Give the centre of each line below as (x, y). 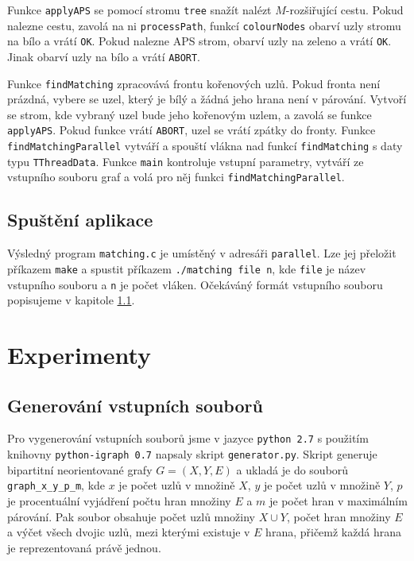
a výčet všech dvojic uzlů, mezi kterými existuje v (129, 532)
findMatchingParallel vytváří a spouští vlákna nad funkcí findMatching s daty (205, 146)
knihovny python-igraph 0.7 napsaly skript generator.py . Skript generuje (192, 454)
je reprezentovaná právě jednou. (84, 547)
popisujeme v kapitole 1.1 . (71, 300)
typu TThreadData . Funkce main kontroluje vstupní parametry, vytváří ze (186, 161)
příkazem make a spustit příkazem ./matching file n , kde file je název (187, 268)
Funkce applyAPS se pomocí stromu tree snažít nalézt (139, 10)
